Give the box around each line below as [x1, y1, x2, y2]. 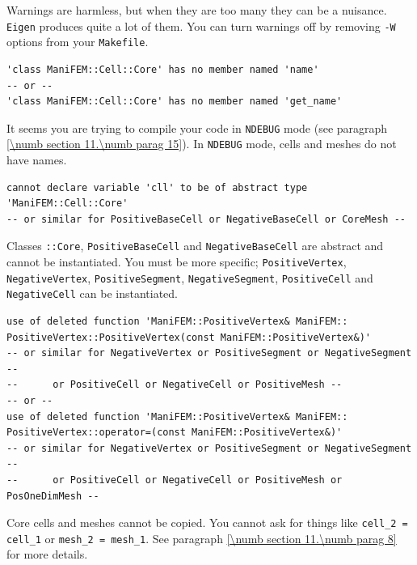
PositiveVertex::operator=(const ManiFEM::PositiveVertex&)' [6, 427, 343, 439]
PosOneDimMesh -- [6, 490, 99, 502]
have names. [6, 151, 67, 168]
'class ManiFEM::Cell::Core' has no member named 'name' [6, 63, 319, 75]
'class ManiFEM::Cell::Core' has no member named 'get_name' [6, 96, 343, 108]
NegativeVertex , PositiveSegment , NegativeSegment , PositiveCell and [6, 269, 373, 286]
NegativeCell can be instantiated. [6, 285, 178, 302]
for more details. [6, 546, 88, 563]
